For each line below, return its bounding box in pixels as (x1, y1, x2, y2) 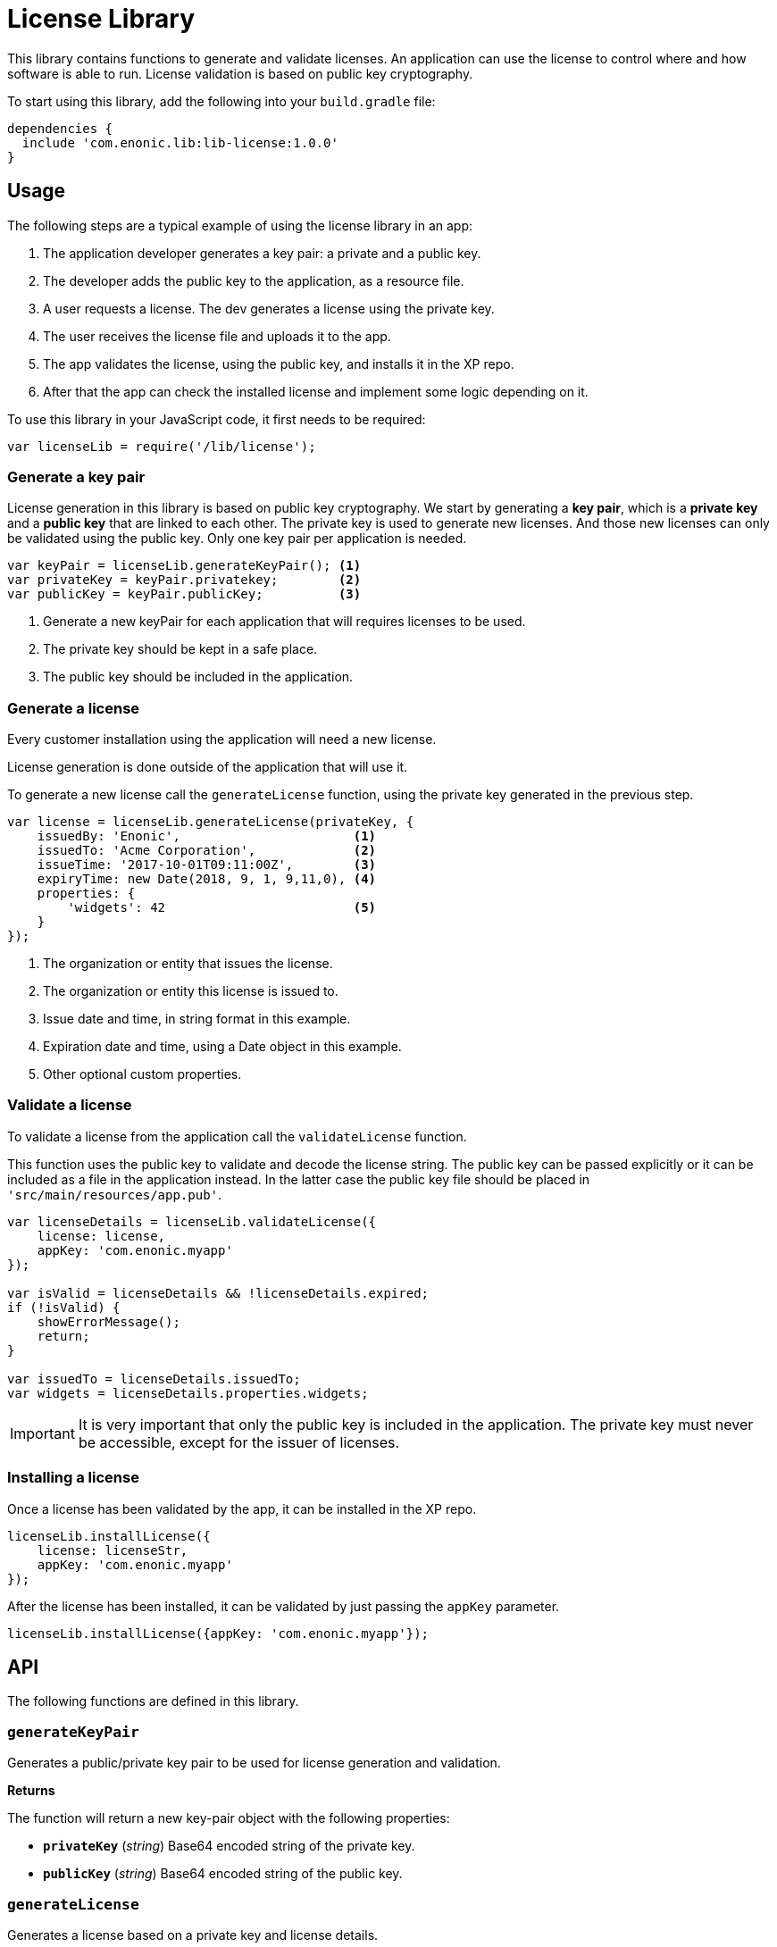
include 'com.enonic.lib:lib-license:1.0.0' (21, 135, 338, 150)
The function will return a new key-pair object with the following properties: (7, 1810, 450, 1826)
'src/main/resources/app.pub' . (7, 1186, 222, 1202)
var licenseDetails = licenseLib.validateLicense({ (7, 1214, 377, 1229)
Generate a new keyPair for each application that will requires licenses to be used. (43, 614, 526, 630)
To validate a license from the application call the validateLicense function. (7, 1128, 467, 1144)
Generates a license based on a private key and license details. (7, 1926, 379, 1943)
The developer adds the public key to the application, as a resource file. (43, 272, 464, 288)
